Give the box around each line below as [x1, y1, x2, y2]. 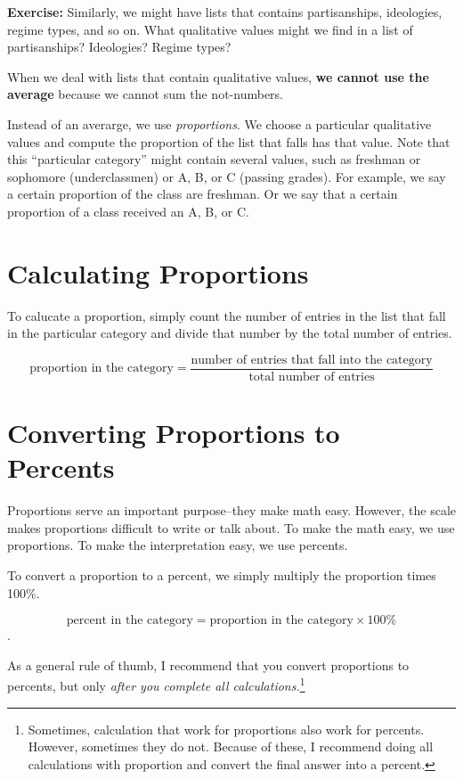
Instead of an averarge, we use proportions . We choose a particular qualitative [7, 114, 432, 133]
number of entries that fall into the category [191, 353, 433, 366]
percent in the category [66, 614, 193, 627]
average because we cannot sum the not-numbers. [7, 85, 283, 103]
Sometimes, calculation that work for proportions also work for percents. [28, 719, 425, 738]
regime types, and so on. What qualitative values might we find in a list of [7, 20, 413, 38]
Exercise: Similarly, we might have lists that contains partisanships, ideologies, [7, 3, 443, 20]
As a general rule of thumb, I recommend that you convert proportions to [7, 655, 410, 674]
